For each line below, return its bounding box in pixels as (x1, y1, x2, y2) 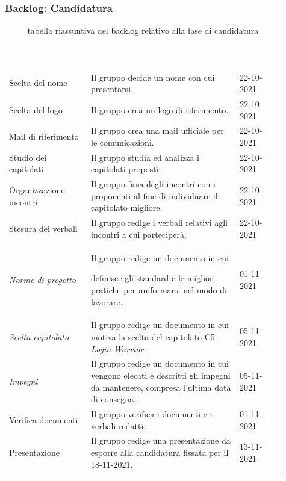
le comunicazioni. (91, 135, 154, 148)
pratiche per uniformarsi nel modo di (91, 283, 227, 296)
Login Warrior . (91, 342, 146, 355)
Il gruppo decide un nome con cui (91, 70, 215, 83)
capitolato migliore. (91, 201, 163, 214)
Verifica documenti (9, 413, 78, 426)
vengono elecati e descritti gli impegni (91, 368, 231, 381)
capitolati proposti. (91, 163, 161, 175)
